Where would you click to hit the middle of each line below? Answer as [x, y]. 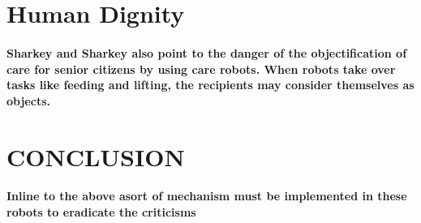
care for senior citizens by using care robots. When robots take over [201, 69]
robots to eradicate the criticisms [101, 211]
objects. [28, 100]
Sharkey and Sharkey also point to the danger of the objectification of [207, 52]
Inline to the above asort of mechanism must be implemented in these [207, 196]
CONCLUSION [96, 156]
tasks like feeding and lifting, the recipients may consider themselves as [210, 85]
